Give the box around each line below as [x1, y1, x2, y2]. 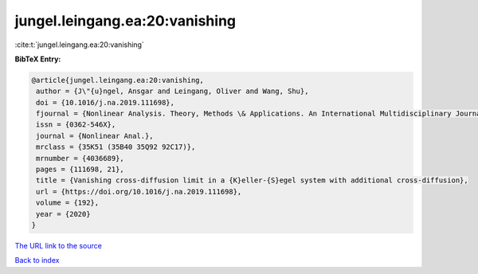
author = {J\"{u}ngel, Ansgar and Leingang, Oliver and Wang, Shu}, [36, 87, 309, 96]
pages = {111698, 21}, [36, 165, 125, 174]
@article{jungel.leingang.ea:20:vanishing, [31, 76, 205, 84]
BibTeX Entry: [14, 54, 61, 64]
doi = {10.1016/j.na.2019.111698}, [36, 98, 175, 107]
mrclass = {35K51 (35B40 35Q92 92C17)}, [36, 143, 196, 151]
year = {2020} [36, 209, 91, 218]
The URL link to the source [14, 241, 103, 250]
